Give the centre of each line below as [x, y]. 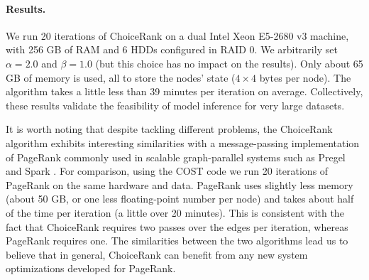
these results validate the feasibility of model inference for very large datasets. [175, 105]
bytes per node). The [305, 77]
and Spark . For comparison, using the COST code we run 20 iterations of [167, 171]
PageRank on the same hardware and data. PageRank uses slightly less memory [180, 184]
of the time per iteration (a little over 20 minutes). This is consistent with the [175, 212]
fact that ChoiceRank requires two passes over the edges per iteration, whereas [177, 226]
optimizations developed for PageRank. [91, 268]
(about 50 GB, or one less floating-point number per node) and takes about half [180, 199]
